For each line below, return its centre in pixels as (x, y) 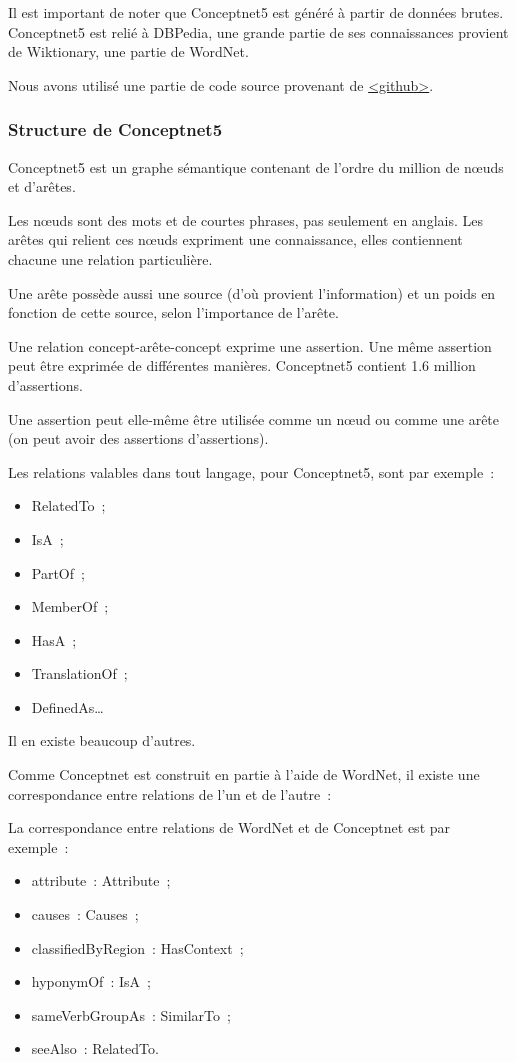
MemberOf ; (70, 606)
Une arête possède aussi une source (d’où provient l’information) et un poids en (252, 292)
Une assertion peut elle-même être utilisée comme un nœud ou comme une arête (254, 418)
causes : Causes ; (85, 914)
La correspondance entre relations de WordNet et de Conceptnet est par (229, 827)
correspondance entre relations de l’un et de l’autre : (170, 793)
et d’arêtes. (42, 186)
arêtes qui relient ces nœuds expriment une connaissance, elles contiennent (235, 239)
